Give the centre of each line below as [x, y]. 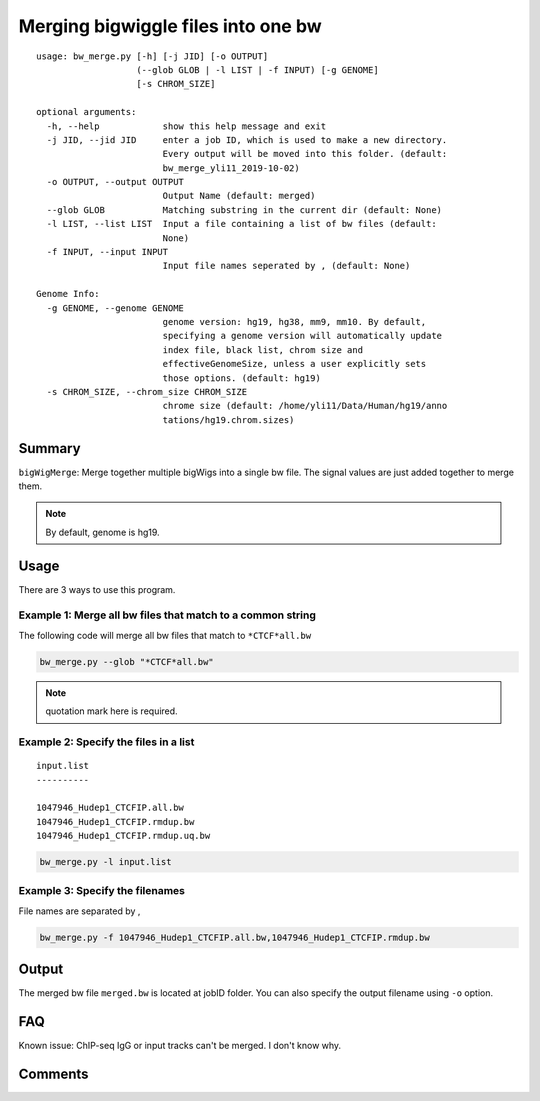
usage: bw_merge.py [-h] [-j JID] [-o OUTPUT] [152, 56]
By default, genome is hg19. [102, 532]
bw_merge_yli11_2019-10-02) [231, 168]
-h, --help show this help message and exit [186, 126]
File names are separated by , [79, 911]
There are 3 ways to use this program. [97, 589]
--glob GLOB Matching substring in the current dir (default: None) [244, 209]
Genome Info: [68, 294]
